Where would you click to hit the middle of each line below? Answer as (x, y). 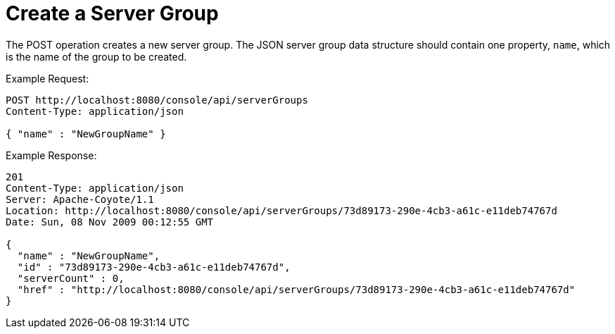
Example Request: (47, 78)
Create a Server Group (112, 13)
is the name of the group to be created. (96, 56)
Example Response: (51, 155)
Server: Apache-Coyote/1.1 (80, 199)
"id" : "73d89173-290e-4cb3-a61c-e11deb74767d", (154, 267)
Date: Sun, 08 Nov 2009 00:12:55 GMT (110, 222)
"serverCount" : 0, (71, 278)
